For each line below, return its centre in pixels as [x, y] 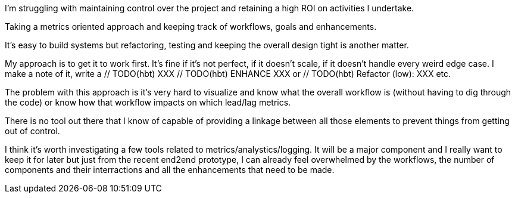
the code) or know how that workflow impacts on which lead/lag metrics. [148, 102]
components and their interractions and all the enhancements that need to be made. [170, 170]
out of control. [32, 131]
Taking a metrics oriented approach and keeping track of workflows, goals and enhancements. [191, 27]
